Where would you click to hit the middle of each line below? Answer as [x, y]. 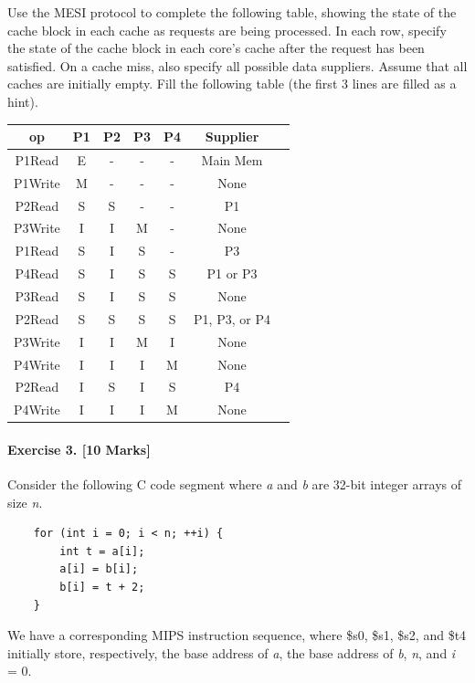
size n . [25, 502]
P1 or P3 [232, 273]
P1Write [37, 182]
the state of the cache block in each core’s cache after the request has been [216, 48]
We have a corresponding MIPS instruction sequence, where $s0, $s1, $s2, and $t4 [237, 635]
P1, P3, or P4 [232, 318]
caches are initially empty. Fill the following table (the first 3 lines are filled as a [232, 84]
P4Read [37, 273]
